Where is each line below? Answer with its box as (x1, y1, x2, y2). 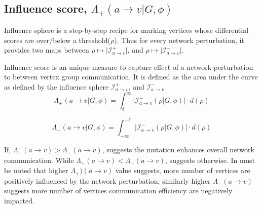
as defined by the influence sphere (4, 81, 109, 92)
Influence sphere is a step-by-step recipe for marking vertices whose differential (4, 24, 249, 35)
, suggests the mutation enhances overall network (102, 144, 254, 155)
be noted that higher (4, 165, 68, 176)
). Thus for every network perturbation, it (114, 34, 244, 45)
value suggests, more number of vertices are (115, 165, 250, 176)
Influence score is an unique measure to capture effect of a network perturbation (4, 61, 253, 72)
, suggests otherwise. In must (165, 154, 255, 165)
